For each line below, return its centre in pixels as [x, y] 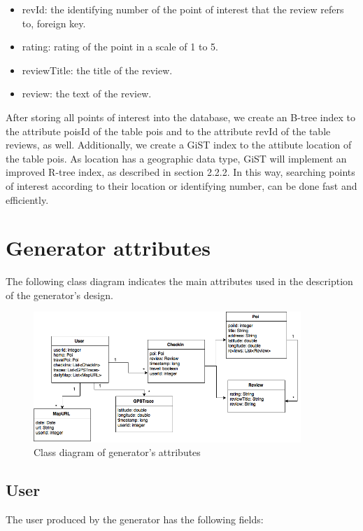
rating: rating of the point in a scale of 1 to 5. [120, 47]
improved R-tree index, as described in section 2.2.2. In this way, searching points [180, 172]
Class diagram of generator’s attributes [117, 452]
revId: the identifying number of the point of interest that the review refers [183, 9]
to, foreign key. [54, 23]
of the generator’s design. [59, 295]
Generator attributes [108, 248]
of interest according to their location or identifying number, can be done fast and [181, 185]
